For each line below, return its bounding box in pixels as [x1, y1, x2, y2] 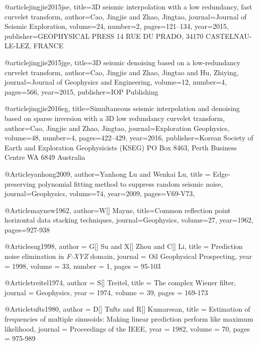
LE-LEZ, [4, 40, 31, 51]
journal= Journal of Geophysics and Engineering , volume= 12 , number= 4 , [4, 77, 227, 87]
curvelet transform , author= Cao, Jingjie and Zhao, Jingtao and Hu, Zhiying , [4, 67, 239, 77]
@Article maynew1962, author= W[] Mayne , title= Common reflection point [4, 205, 231, 215]
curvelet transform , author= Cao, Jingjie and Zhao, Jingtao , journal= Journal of [4, 11, 247, 21]
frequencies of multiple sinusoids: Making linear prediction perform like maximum [4, 314, 254, 324]
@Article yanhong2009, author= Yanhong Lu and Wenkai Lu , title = [4, 168, 211, 179]
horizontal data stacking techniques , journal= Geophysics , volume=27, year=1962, [4, 215, 254, 225]
